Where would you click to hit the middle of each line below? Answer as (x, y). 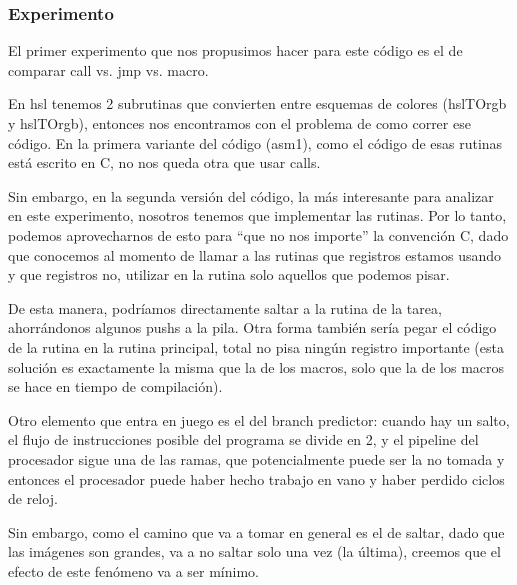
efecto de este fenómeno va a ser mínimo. (133, 570)
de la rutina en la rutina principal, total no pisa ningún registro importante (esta (256, 346)
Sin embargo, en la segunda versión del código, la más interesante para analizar (251, 195)
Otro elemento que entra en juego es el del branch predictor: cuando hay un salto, (259, 419)
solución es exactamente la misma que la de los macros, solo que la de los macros (256, 366)
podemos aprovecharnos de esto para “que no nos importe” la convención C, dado (258, 234)
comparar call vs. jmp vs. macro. (108, 69)
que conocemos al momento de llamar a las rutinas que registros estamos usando (255, 254)
